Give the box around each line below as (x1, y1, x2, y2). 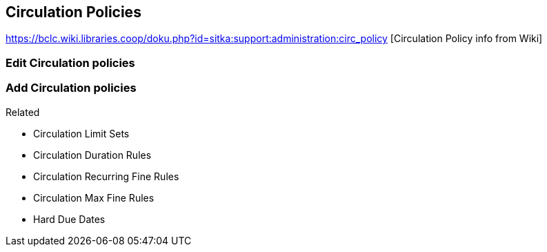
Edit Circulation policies (6, 55, 135, 70)
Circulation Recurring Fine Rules (33, 170, 179, 182)
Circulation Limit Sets (33, 127, 130, 139)
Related (6, 106, 40, 118)
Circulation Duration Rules (33, 148, 152, 161)
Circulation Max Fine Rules (33, 191, 155, 204)
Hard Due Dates (33, 213, 106, 225)
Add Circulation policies (6, 81, 137, 95)
